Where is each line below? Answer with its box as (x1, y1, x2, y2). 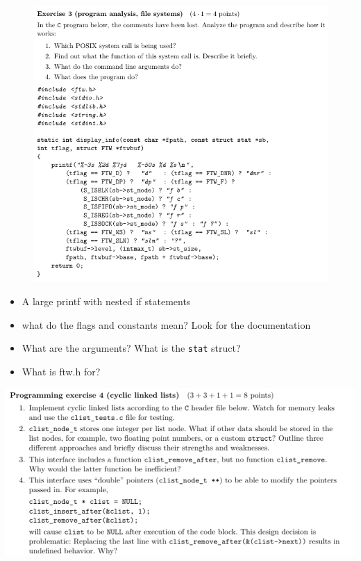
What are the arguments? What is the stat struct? (22, 341, 241, 355)
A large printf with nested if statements (22, 294, 191, 309)
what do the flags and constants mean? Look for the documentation (22, 317, 311, 332)
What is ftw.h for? (22, 364, 101, 379)
